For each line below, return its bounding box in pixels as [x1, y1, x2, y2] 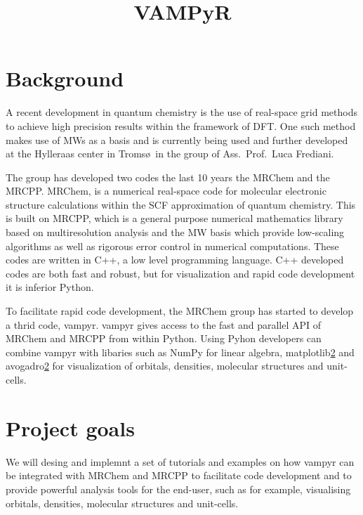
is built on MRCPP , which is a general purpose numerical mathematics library [6, 211, 343, 226]
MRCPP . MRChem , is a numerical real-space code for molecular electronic [6, 183, 326, 198]
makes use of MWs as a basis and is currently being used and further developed [6, 132, 348, 147]
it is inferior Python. [6, 280, 94, 294]
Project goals [6, 413, 135, 442]
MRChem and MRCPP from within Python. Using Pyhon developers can [6, 331, 322, 346]
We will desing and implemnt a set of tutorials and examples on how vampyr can [6, 454, 355, 469]
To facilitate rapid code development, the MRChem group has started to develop [6, 304, 354, 318]
